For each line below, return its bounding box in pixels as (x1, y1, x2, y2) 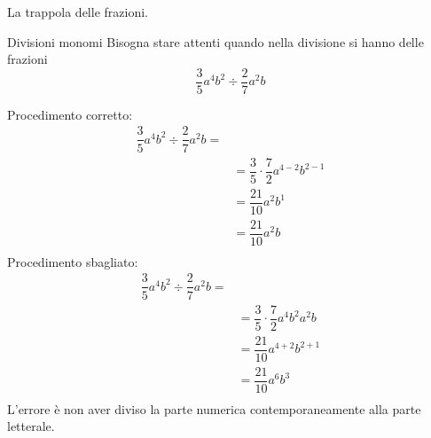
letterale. (7, 417, 55, 435)
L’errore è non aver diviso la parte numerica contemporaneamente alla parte (7, 399, 421, 418)
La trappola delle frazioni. (7, 3, 148, 20)
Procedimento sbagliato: (7, 252, 138, 270)
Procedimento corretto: (7, 105, 133, 123)
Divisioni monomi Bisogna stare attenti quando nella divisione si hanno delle (7, 32, 424, 51)
